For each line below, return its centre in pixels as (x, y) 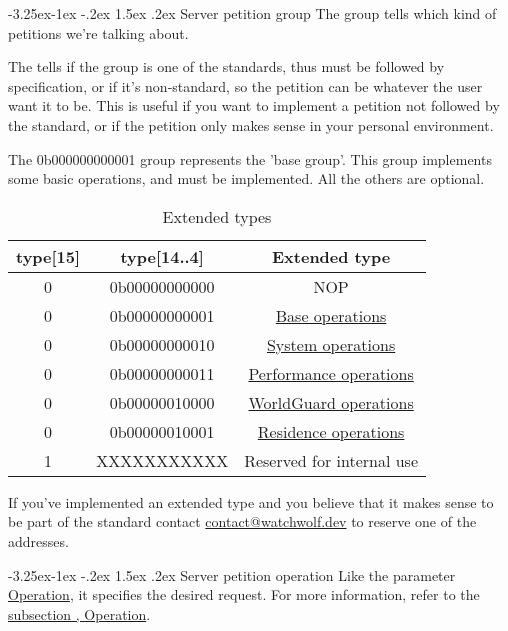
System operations (331, 344)
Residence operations (331, 431)
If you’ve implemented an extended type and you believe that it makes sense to (251, 501)
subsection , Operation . (79, 613)
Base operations (331, 315)
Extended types (217, 216)
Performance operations (331, 373)
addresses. (38, 540)
